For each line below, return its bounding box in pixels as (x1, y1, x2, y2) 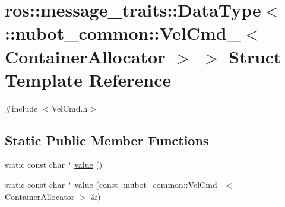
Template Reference (5, 67, 172, 91)
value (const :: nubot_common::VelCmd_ (74, 179, 224, 191)
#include (5, 101, 38, 114)
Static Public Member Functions (5, 130, 209, 149)
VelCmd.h (51, 101, 88, 114)
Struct (229, 44, 281, 68)
